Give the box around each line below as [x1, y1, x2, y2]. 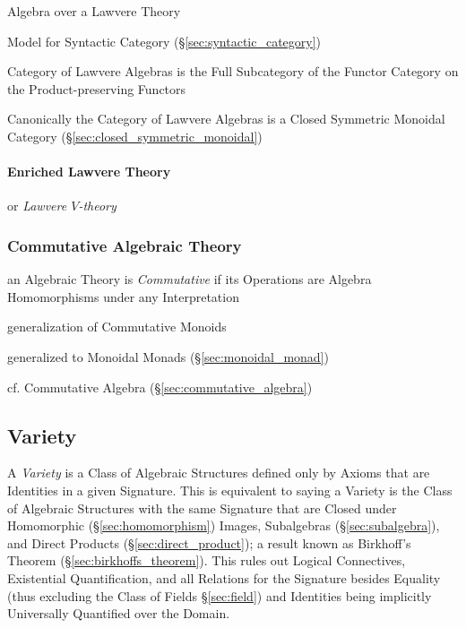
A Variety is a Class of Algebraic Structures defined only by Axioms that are [7, 463, 430, 482]
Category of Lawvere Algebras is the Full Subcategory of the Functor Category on [7, 62, 459, 81]
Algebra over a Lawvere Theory [7, 2, 181, 20]
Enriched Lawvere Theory [7, 162, 171, 181]
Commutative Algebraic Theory [7, 234, 242, 256]
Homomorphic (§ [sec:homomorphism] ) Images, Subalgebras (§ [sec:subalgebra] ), [7, 516, 440, 535]
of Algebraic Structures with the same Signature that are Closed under [7, 498, 397, 517]
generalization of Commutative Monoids [7, 317, 227, 336]
